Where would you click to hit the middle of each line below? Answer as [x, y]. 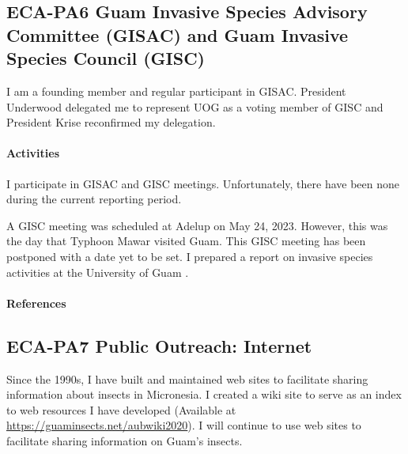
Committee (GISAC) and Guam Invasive [178, 34]
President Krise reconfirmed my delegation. [111, 122]
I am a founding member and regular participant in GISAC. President [176, 91]
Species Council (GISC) [106, 58]
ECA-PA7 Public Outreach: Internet [159, 345]
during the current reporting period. [94, 199]
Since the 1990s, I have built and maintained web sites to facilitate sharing [187, 378]
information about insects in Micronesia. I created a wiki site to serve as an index [204, 394]
